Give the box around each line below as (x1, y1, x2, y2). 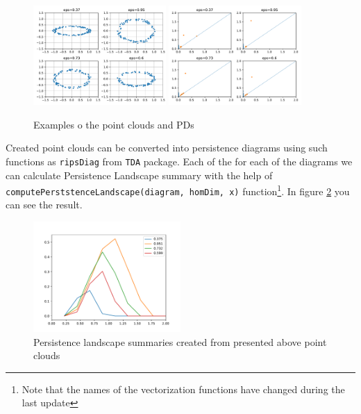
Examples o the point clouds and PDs (33, 117, 194, 131)
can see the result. (6, 197, 83, 212)
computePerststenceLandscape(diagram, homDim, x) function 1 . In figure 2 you (6, 182, 350, 198)
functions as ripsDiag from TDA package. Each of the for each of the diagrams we (6, 154, 353, 168)
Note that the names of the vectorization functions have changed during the (22, 381, 345, 396)
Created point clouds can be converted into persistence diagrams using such (6, 140, 328, 155)
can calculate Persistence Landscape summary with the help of (6, 167, 273, 182)
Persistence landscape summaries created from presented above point (33, 334, 327, 349)
